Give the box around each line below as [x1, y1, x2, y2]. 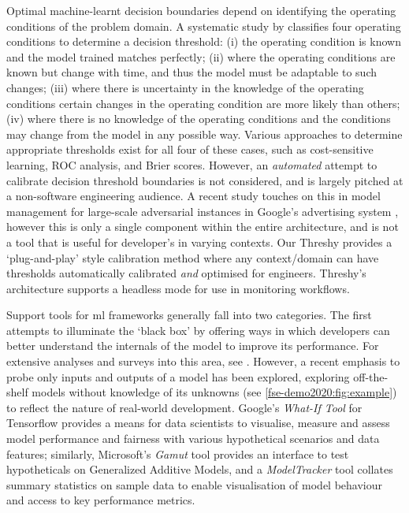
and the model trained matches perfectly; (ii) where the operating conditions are [6, 48, 396, 65]
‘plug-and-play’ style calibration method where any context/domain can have [6, 249, 379, 266]
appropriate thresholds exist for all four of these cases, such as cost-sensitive [6, 141, 374, 158]
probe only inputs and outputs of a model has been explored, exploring [6, 368, 350, 385]
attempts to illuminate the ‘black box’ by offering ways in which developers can [6, 322, 390, 338]
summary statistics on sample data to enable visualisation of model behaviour [6, 476, 383, 493]
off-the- [353, 368, 389, 385]
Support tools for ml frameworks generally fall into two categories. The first [6, 307, 372, 323]
